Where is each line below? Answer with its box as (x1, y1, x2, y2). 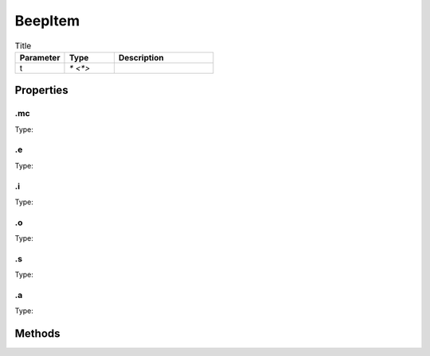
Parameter (19, 52, 61, 63)
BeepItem (14, 12, 80, 29)
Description (118, 52, 164, 63)
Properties (14, 83, 68, 97)
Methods (14, 327, 61, 341)
